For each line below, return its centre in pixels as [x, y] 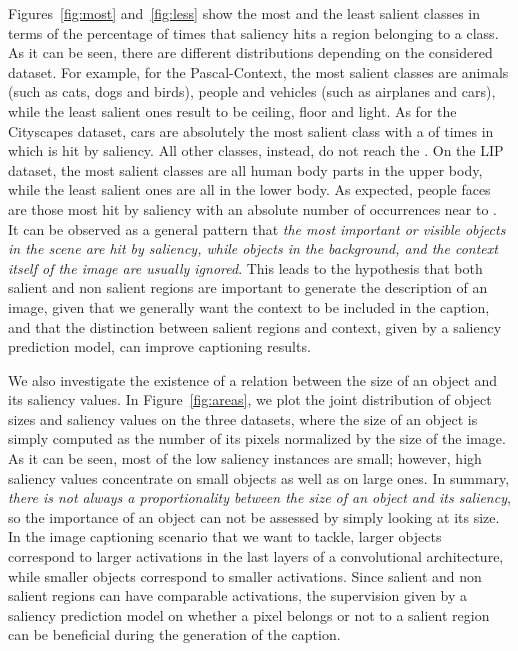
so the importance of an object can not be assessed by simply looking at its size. [254, 516]
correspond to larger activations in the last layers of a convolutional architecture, [256, 556]
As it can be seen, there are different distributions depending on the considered [250, 52]
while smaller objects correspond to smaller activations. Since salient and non [245, 575]
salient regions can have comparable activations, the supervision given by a [237, 595]
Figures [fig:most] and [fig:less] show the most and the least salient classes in [244, 13]
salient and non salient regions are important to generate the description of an [248, 287]
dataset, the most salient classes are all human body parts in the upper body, [245, 169]
